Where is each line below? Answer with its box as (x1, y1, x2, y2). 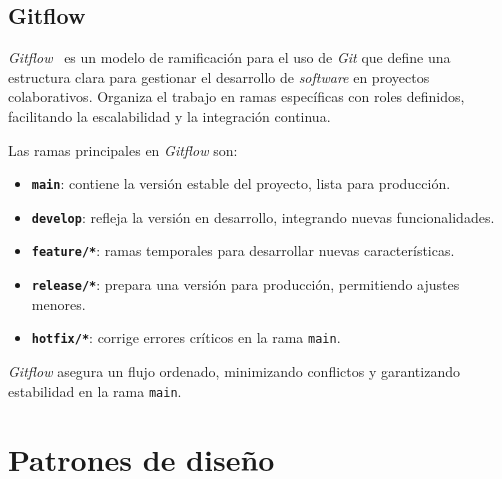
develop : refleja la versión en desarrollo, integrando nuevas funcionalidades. (31, 206, 495, 227)
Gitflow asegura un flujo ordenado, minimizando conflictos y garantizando (8, 361, 460, 382)
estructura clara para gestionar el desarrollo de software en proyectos (8, 66, 430, 87)
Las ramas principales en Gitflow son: (8, 139, 238, 160)
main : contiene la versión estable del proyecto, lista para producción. (31, 173, 451, 194)
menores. (31, 293, 86, 314)
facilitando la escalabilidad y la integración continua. (8, 105, 331, 126)
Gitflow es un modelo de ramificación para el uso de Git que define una (8, 47, 451, 68)
